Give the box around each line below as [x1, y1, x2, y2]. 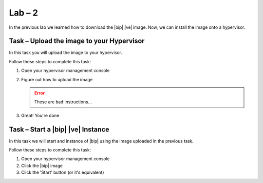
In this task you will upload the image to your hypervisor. [9, 50, 123, 55]
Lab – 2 [9, 7, 38, 18]
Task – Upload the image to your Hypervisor [9, 37, 145, 45]
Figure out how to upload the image [21, 76, 93, 82]
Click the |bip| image [21, 163, 63, 168]
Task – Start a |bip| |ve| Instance [9, 125, 110, 133]
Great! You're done [21, 112, 59, 118]
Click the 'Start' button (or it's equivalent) [21, 169, 104, 175]
